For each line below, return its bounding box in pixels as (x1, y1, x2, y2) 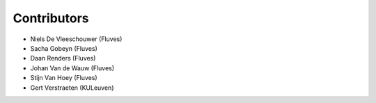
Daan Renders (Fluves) (30, 54, 96, 63)
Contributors (13, 10, 90, 26)
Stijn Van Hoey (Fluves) (30, 74, 97, 82)
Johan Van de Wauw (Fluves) (30, 63, 115, 72)
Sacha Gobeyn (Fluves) (30, 44, 97, 52)
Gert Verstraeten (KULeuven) (30, 84, 114, 92)
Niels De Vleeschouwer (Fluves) (30, 35, 123, 43)
